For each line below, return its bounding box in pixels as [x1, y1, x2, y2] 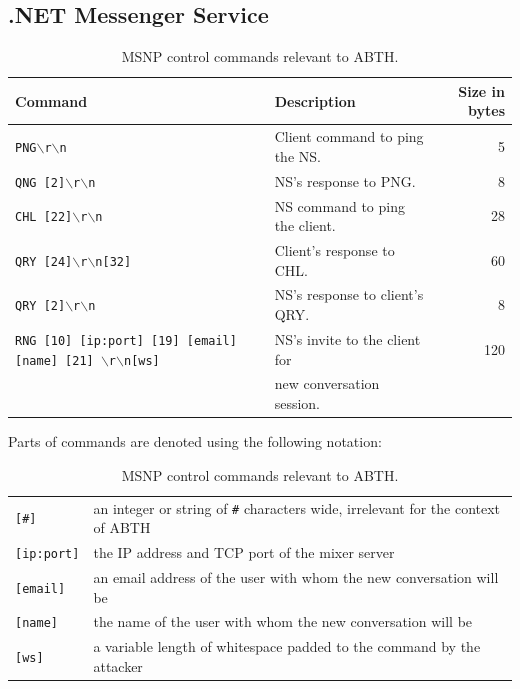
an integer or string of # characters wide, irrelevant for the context [93, 497, 501, 518]
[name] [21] [15, 353, 94, 368]
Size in [458, 80, 505, 101]
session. [274, 393, 321, 414]
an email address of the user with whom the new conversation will [93, 566, 499, 587]
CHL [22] [15, 210, 73, 225]
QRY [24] [15, 254, 73, 269]
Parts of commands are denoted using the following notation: [8, 431, 382, 452]
